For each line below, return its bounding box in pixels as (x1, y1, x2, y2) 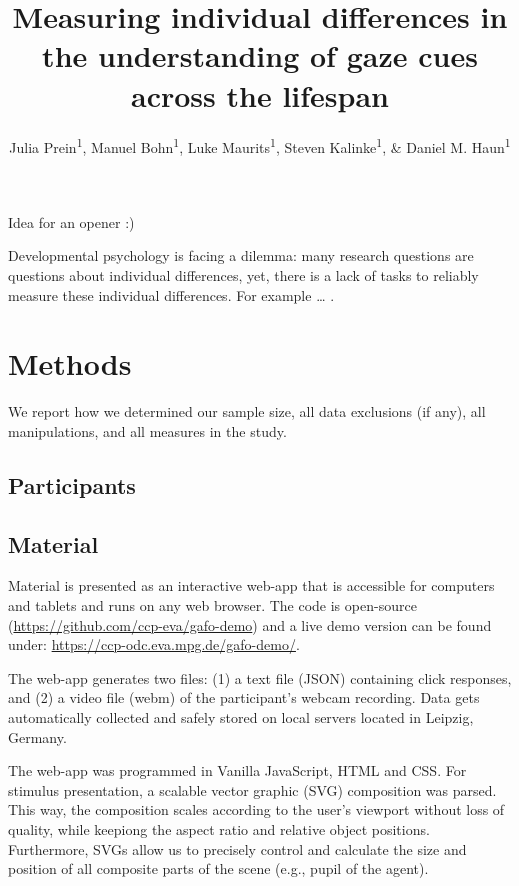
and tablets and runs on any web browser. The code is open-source (8, 595, 417, 616)
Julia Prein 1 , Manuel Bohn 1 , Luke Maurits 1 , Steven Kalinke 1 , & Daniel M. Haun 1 (9, 133, 511, 157)
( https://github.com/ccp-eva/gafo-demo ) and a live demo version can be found (8, 614, 492, 635)
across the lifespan (131, 74, 389, 115)
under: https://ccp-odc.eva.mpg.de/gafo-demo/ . (8, 634, 300, 655)
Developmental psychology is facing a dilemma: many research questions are (8, 245, 474, 266)
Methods (8, 343, 132, 384)
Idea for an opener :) (8, 211, 135, 232)
